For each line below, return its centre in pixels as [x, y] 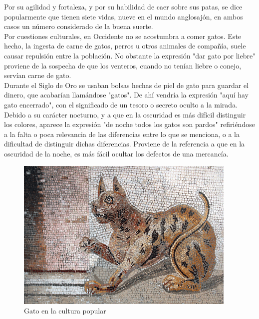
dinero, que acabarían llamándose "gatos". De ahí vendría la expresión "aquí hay [126, 95]
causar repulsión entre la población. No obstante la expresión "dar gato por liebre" [130, 55]
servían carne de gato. [38, 75]
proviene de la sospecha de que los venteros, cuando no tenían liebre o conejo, [123, 65]
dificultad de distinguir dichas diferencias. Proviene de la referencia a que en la [125, 144]
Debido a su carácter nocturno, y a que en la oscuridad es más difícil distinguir [125, 114]
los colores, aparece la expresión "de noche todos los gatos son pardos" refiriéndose [129, 124]
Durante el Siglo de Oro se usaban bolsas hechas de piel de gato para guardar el [126, 85]
